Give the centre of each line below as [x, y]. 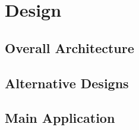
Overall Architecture [69, 47]
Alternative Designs [67, 83]
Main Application [60, 118]
